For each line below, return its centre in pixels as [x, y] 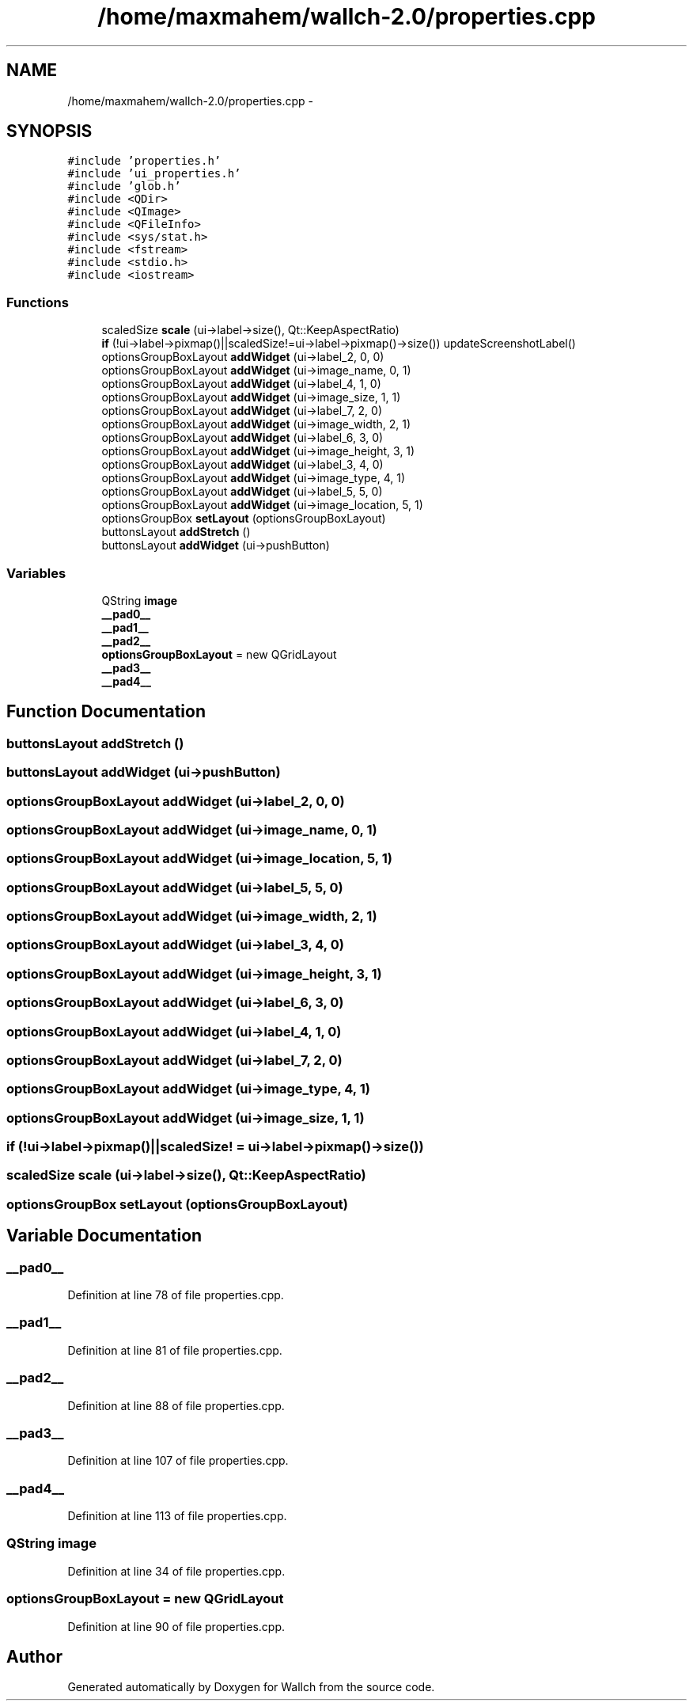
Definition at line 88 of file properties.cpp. [176, 1405]
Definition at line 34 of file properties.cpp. [176, 1571]
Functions [38, 302]
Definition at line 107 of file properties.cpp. [178, 1461]
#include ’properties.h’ [144, 161]
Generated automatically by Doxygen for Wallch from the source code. [251, 1687]
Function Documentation [106, 712]
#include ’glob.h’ [124, 186]
